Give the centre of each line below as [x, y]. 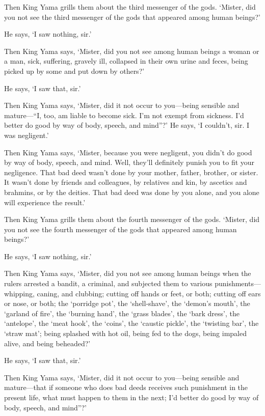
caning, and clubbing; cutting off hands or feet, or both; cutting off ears [149, 293]
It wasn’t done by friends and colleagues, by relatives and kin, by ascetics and [126, 182]
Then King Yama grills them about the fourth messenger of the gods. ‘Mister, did [132, 219]
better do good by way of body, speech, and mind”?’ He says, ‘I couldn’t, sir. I [127, 125]
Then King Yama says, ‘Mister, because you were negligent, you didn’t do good [128, 152]
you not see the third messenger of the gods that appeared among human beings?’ [132, 17]
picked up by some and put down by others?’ [74, 71]
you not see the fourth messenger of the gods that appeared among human [121, 229]
